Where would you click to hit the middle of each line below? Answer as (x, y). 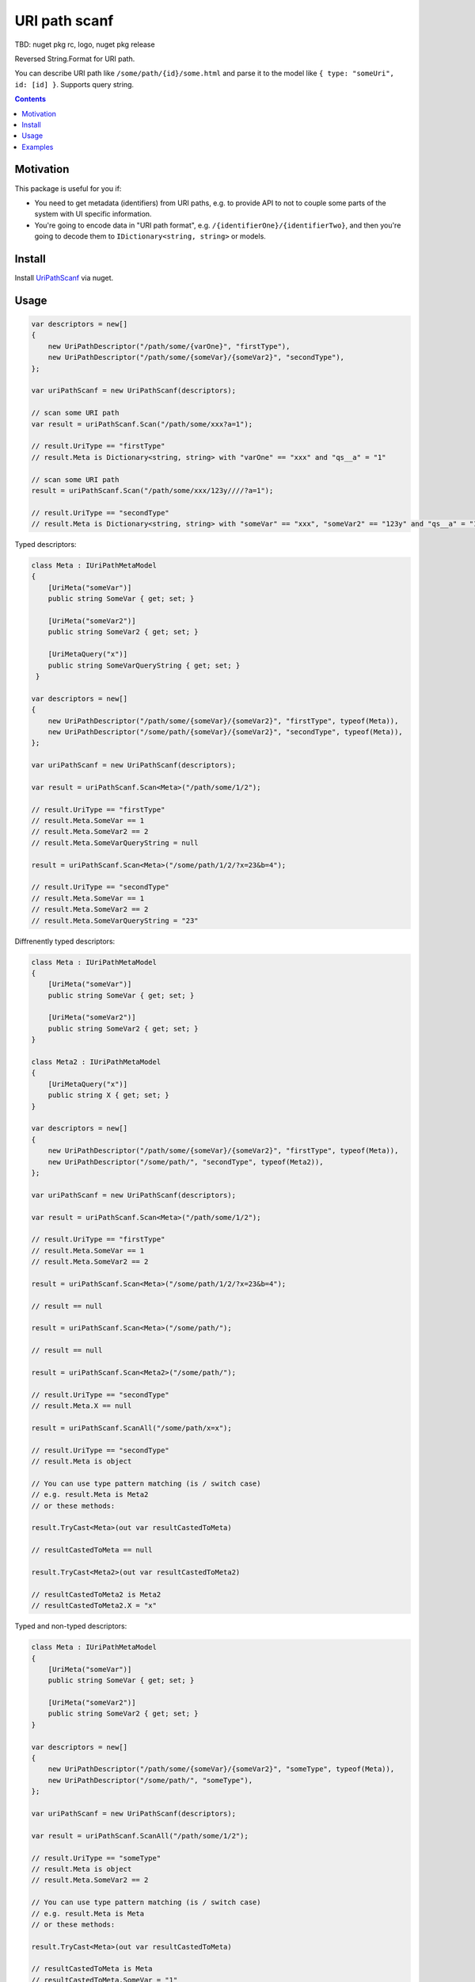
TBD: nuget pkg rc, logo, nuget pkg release (85, 44)
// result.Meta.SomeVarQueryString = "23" (115, 920)
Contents (30, 99)
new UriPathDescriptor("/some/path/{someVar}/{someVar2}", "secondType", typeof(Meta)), (225, 732)
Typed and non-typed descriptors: (71, 1626)
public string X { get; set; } (108, 1095)
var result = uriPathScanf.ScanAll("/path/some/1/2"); (140, 1836)
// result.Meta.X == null (82, 1406)
